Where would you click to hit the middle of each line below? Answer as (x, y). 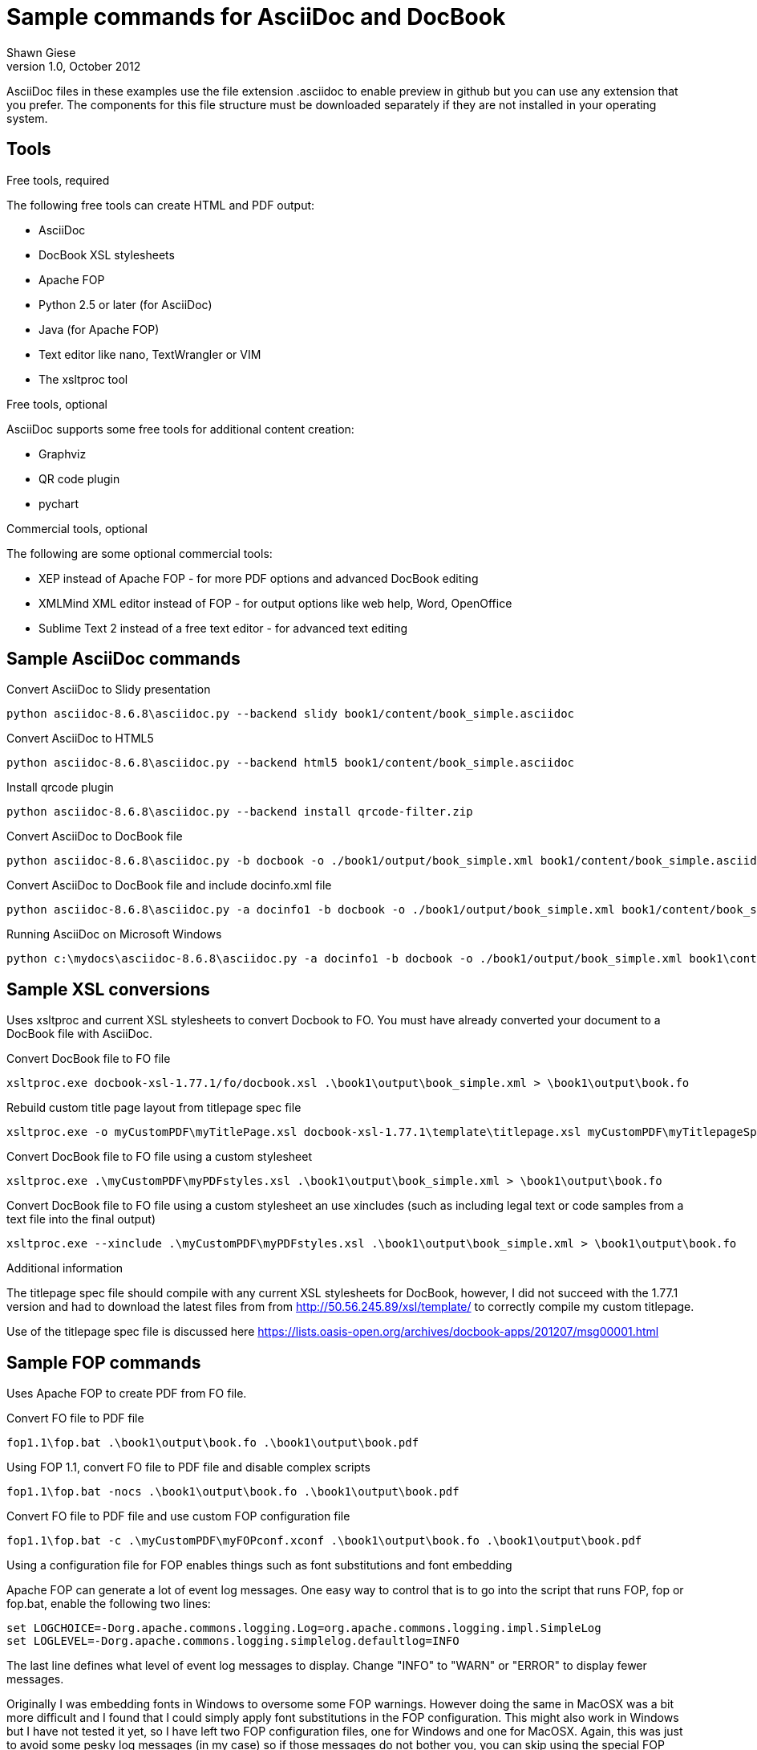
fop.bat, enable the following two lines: (109, 1604)
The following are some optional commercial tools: (140, 553)
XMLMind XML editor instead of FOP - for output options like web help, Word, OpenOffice (275, 603)
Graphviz (63, 454)
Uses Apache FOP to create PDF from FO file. (127, 1394)
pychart (59, 503)
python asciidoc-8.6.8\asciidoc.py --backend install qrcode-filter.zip (240, 812)
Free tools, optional (57, 404)
